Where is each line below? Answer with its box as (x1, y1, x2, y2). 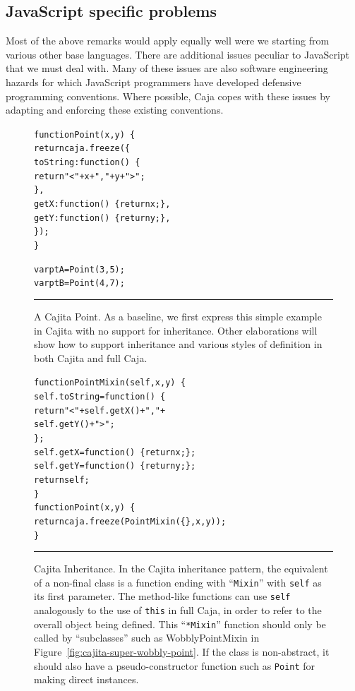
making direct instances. (34, 672, 139, 687)
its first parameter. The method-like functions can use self (34, 589, 291, 603)
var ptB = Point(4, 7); (34, 278, 125, 289)
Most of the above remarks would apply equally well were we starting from (6, 33, 330, 48)
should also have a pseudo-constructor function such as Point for (34, 658, 315, 673)
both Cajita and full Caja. (34, 350, 148, 365)
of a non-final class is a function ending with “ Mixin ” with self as (34, 575, 322, 589)
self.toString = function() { (34, 392, 166, 402)
